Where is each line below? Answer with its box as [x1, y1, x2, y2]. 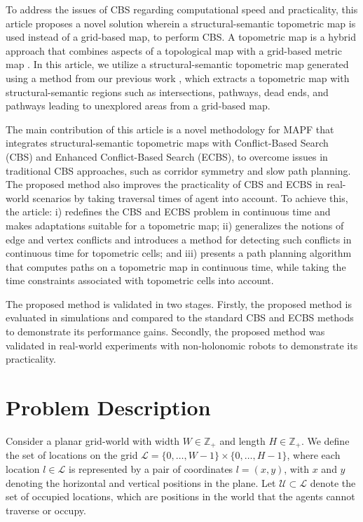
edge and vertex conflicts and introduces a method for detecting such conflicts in [6, 232, 352, 246]
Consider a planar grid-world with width [6, 433, 179, 448]
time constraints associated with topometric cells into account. [6, 273, 274, 288]
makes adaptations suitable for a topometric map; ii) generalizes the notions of [6, 217, 344, 232]
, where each [287, 448, 341, 462]
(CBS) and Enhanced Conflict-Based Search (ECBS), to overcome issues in [6, 149, 328, 163]
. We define [301, 433, 350, 448]
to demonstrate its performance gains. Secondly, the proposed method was [6, 324, 325, 339]
